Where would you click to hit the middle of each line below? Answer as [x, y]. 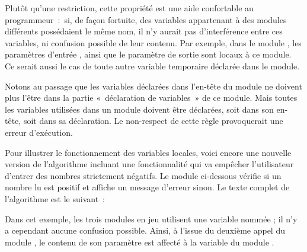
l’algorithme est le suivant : [55, 198]
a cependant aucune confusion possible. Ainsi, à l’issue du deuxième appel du [145, 230]
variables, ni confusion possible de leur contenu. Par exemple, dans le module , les [153, 42]
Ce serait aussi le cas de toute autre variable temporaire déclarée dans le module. [152, 66]
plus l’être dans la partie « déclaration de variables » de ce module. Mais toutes [151, 98]
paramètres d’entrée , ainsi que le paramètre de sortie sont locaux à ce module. [148, 54]
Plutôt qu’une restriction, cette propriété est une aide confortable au [129, 8]
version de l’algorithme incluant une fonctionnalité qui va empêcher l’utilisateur [149, 164]
